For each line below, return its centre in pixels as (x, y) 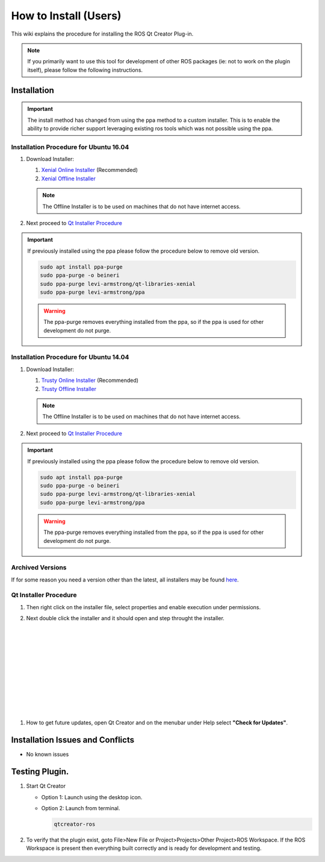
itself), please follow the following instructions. (85, 70)
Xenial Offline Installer (68, 179)
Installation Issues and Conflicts (73, 740)
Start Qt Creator (46, 786)
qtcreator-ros (75, 824)
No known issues (48, 755)
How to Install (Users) (66, 16)
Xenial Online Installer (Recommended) (90, 170)
